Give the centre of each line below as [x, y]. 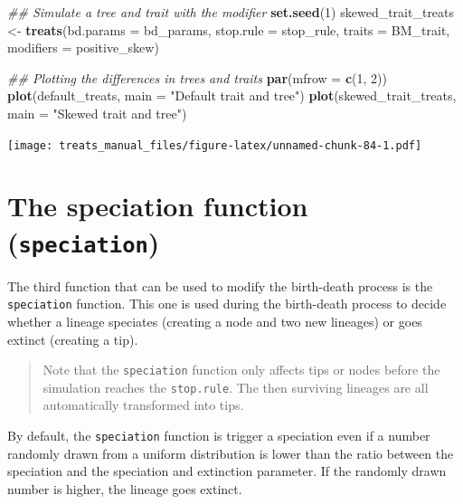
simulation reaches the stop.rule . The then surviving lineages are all [236, 387]
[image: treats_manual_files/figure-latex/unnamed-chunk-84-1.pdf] [215, 145]
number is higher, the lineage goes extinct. [125, 488]
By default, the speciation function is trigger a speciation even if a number [219, 435]
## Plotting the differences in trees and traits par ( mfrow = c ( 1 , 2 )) [197, 77]
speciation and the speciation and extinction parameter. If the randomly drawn [227, 471]
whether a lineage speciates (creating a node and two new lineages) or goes [215, 321]
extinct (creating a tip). [73, 339]
